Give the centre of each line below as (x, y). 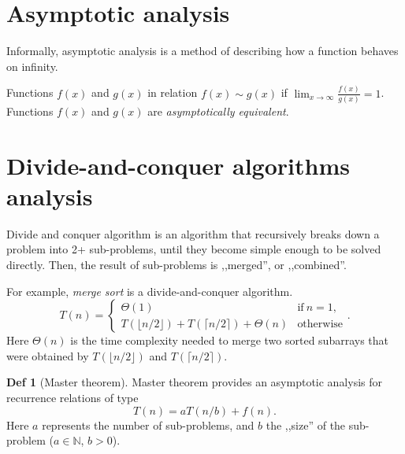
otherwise (320, 324)
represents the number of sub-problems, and (148, 424)
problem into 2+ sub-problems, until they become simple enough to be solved (194, 249)
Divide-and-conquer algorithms (178, 165)
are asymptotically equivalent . (218, 111)
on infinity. (32, 66)
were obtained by (48, 355)
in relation (173, 92)
